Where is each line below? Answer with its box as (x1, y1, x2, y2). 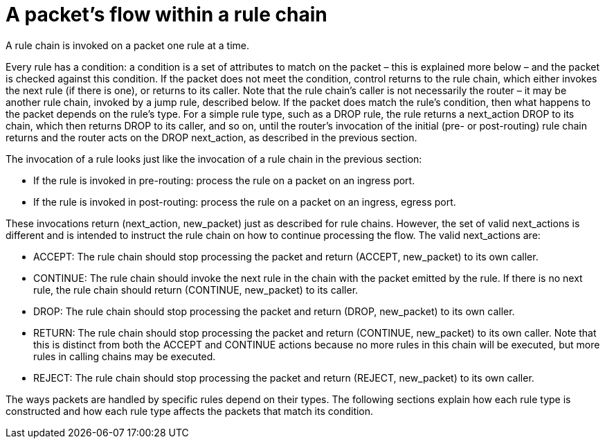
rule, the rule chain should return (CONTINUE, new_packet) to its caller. (33, 283, 359, 296)
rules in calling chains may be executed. (33, 350, 216, 362)
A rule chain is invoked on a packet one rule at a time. (6, 39, 250, 51)
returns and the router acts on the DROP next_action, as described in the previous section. (6, 131, 417, 143)
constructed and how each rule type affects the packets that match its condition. (6, 405, 374, 417)
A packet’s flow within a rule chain (6, 3, 327, 26)
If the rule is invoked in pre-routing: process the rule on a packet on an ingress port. (33, 174, 415, 186)
